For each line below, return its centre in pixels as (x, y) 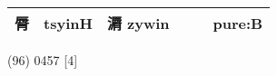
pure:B (238, 23)
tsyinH (68, 23)
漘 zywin (138, 23)
